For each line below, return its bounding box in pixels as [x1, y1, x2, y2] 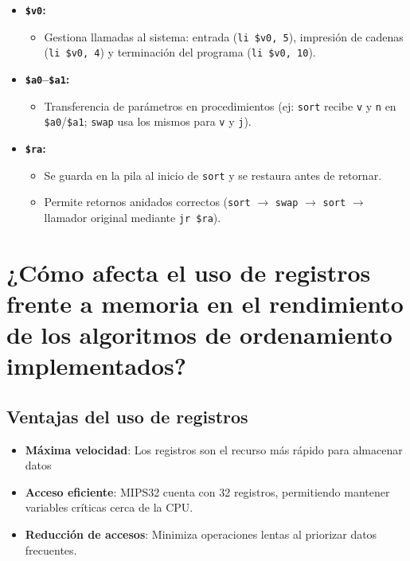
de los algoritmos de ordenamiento [6, 318, 392, 351]
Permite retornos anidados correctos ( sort [44, 193, 251, 210]
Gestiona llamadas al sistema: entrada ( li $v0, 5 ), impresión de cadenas [44, 28, 404, 45]
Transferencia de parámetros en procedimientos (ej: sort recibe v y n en [44, 97, 396, 114]
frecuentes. [25, 541, 77, 558]
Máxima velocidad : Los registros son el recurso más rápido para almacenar [25, 441, 403, 458]
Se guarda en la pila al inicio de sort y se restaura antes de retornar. [44, 166, 382, 183]
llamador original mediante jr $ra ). [44, 208, 221, 225]
